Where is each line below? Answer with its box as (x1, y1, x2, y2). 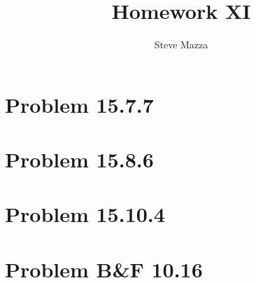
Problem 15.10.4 (5, 200, 165, 228)
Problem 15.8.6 (5, 145, 154, 174)
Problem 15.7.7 (5, 90, 154, 118)
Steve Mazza (154, 37, 208, 52)
